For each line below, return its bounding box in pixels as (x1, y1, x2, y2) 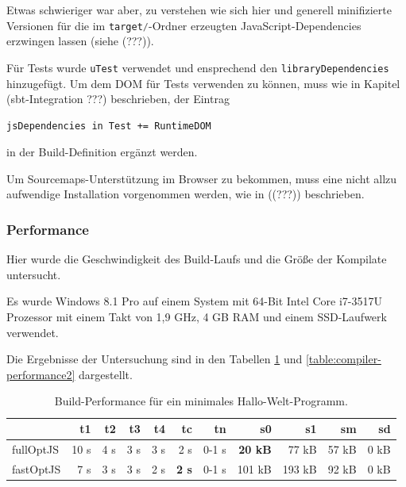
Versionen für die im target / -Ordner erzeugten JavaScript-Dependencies (6, 17, 362, 33)
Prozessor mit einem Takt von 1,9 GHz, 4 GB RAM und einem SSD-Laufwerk (6, 309, 387, 325)
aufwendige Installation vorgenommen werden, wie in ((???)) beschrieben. (6, 186, 365, 202)
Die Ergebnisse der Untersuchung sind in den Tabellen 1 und (6, 351, 303, 367)
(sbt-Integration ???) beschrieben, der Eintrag (6, 90, 230, 107)
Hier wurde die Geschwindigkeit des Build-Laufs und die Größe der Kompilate (6, 251, 387, 267)
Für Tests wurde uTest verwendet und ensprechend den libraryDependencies (6, 59, 389, 75)
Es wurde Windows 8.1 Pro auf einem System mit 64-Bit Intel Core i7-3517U (6, 293, 383, 309)
